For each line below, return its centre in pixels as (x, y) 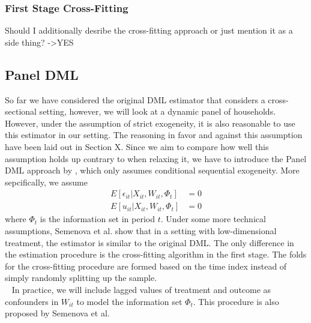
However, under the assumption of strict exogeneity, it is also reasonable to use (150, 123)
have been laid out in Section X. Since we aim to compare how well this (137, 146)
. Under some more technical (213, 219)
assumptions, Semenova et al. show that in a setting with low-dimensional (141, 231)
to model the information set (129, 301)
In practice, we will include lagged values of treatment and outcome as (141, 289)
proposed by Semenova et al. (57, 313)
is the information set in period (98, 219)
